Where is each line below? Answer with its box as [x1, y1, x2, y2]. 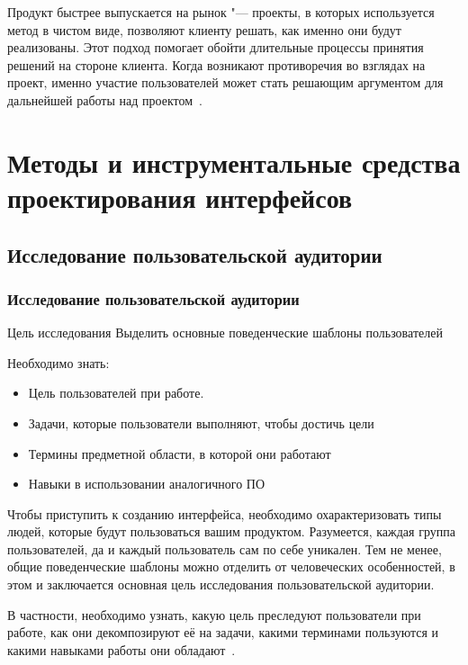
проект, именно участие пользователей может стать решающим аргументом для [7, 73, 444, 92]
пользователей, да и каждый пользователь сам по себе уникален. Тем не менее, [7, 539, 442, 558]
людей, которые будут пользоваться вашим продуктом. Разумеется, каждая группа [7, 522, 455, 541]
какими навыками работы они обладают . [7, 640, 236, 659]
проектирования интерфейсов [7, 178, 353, 215]
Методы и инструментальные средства [7, 143, 461, 180]
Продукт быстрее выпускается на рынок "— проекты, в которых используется [7, 3, 435, 21]
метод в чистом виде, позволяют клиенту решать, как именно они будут [7, 20, 401, 39]
